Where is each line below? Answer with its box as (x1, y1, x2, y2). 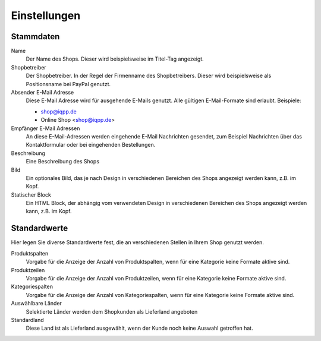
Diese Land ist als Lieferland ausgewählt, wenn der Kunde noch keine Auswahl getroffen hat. (26, 324, 253, 332)
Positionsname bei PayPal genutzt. (26, 80, 111, 87)
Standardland (11, 316, 44, 323)
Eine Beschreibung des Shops (26, 158, 100, 165)
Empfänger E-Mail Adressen (11, 125, 80, 132)
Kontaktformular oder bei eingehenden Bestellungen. (26, 141, 156, 149)
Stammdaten (11, 31, 60, 42)
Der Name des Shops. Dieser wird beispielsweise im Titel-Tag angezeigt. (26, 55, 204, 62)
